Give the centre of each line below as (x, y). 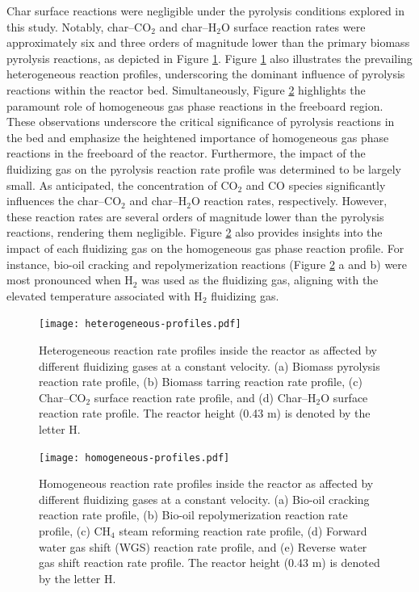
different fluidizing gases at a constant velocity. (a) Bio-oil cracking (204, 499)
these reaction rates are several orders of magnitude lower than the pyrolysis (195, 216)
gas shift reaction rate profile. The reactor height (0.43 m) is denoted (209, 563)
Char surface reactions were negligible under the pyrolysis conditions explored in (206, 10)
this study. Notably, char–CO (79, 26)
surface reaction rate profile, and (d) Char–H (205, 397)
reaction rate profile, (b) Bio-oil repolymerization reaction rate (193, 515)
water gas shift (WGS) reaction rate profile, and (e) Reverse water (203, 546)
